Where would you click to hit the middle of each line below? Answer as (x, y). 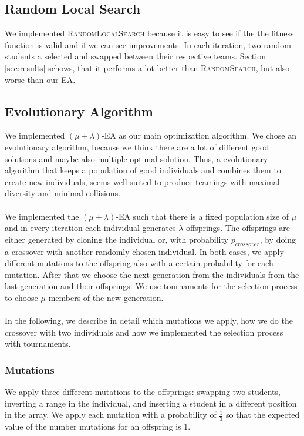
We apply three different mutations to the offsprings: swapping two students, (143, 392)
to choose (21, 297)
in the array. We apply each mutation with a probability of (111, 415)
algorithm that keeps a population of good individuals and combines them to (143, 170)
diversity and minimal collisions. (63, 193)
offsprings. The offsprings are (238, 228)
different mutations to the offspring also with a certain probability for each (139, 263)
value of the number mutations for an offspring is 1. (98, 426)
